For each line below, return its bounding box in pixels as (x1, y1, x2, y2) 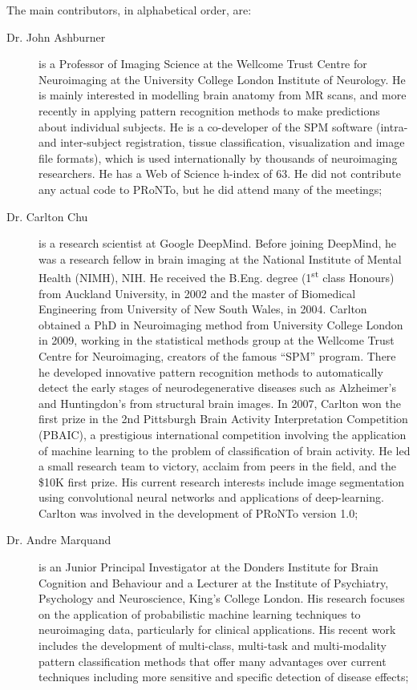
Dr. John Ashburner (6, 28, 106, 45)
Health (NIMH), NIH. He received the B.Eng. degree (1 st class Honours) (38, 267, 395, 285)
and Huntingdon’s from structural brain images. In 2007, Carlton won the (38, 394, 401, 411)
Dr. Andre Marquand (6, 531, 111, 548)
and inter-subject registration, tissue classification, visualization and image (38, 134, 405, 151)
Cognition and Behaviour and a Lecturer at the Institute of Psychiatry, (38, 574, 389, 591)
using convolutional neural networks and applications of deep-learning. (38, 489, 384, 506)
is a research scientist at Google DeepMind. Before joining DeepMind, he (38, 235, 396, 252)
